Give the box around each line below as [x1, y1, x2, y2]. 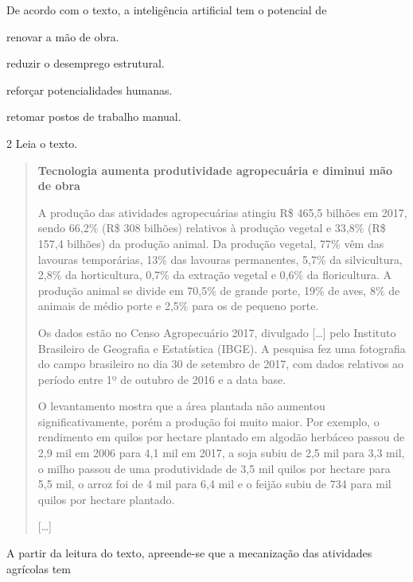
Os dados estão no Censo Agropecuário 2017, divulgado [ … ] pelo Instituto [37, 324, 396, 340]
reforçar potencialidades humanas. [6, 81, 173, 98]
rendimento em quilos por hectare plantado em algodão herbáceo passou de [37, 429, 405, 445]
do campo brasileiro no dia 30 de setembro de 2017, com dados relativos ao [37, 355, 404, 372]
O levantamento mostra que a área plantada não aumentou [37, 398, 325, 414]
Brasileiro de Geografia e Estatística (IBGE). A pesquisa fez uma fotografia [37, 339, 406, 356]
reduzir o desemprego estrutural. [6, 55, 165, 72]
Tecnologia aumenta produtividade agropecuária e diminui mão [37, 161, 393, 178]
